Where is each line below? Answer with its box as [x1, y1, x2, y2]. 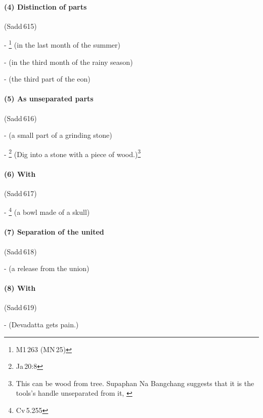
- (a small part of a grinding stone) [4, 130, 112, 140]
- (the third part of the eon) [4, 73, 91, 84]
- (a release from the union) [4, 263, 90, 274]
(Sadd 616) [4, 112, 37, 123]
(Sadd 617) [4, 187, 37, 198]
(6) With [4, 168, 36, 179]
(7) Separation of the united [4, 226, 104, 237]
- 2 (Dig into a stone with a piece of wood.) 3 [4, 147, 141, 159]
